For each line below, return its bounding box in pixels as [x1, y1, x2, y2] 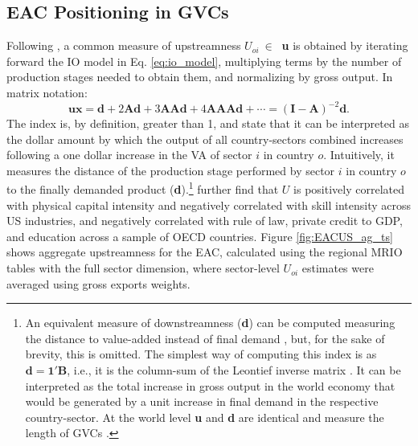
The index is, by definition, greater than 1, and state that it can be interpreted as [6, 115, 409, 132]
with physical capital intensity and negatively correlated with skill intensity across [6, 196, 412, 213]
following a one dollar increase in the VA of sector [6, 146, 252, 163]
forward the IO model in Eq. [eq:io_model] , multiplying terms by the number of [6, 52, 402, 69]
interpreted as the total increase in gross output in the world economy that [25, 377, 395, 394]
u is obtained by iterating [281, 37, 408, 54]
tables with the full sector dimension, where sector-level [6, 260, 280, 276]
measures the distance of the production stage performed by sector [6, 162, 335, 178]
